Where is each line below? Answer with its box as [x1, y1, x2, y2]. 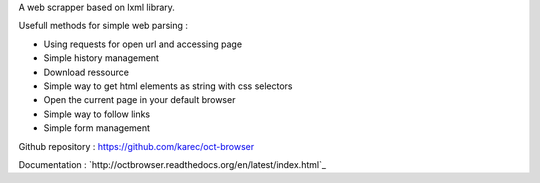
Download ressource [43, 66, 130, 78]
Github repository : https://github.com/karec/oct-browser [18, 140, 255, 152]
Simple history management [43, 52, 160, 64]
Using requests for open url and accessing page [43, 38, 243, 50]
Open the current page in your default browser [43, 94, 236, 106]
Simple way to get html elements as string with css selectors [43, 80, 294, 92]
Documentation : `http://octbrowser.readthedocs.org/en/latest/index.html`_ [18, 158, 327, 170]
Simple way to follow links [43, 108, 151, 120]
